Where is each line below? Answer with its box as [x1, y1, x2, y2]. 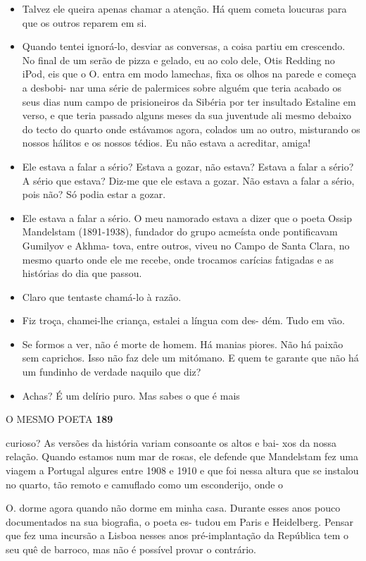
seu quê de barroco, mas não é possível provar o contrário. [6, 542, 256, 556]
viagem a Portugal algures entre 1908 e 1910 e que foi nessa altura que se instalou [6, 463, 359, 478]
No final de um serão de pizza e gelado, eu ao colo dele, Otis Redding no [22, 52, 335, 67]
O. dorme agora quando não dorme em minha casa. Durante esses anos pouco [6, 500, 341, 515]
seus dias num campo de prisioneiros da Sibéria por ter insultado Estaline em [22, 94, 356, 109]
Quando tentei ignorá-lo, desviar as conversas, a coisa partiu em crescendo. [22, 39, 346, 54]
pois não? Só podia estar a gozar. [22, 187, 166, 202]
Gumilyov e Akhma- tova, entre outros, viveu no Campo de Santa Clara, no [22, 238, 350, 252]
